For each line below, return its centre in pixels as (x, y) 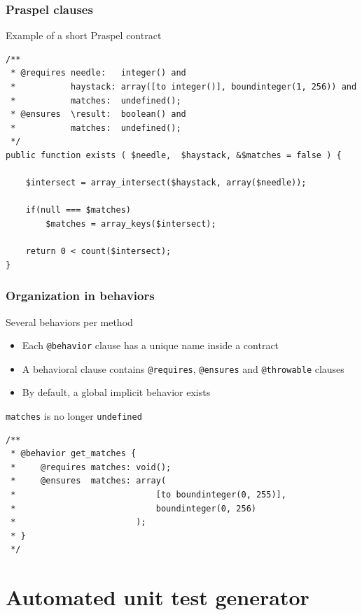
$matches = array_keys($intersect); (131, 224)
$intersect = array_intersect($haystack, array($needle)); (166, 183)
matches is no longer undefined (74, 416)
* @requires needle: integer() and (98, 73)
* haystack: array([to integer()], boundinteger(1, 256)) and (184, 87)
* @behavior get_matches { (74, 454)
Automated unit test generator (158, 597)
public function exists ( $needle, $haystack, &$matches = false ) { (174, 155)
